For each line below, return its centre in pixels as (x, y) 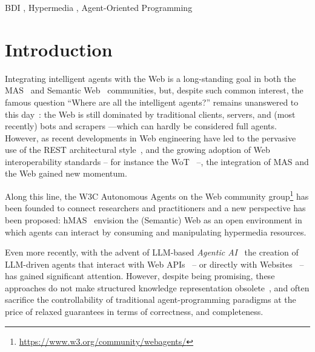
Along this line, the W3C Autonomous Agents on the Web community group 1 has (157, 195)
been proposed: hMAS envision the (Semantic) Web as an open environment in (154, 219)
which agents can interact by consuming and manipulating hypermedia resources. (156, 232)
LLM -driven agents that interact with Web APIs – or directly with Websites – (154, 264)
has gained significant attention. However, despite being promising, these (140, 276)
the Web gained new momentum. (66, 173)
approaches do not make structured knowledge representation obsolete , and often (157, 287)
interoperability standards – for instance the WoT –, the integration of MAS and (157, 161)
